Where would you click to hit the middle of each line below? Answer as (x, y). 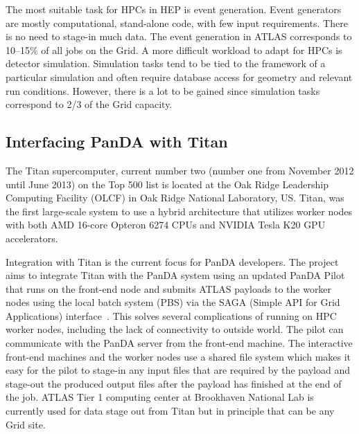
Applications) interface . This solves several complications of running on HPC (171, 315)
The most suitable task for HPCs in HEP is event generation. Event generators (174, 9)
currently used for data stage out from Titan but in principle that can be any (170, 411)
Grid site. (26, 424)
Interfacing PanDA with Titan (117, 142)
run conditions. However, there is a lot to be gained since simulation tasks (163, 90)
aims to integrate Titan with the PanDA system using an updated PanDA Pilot (175, 275)
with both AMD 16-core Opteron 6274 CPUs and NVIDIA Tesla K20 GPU (166, 225)
